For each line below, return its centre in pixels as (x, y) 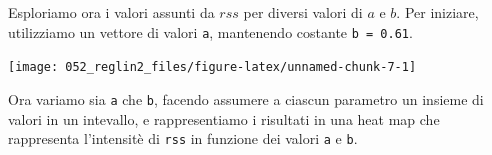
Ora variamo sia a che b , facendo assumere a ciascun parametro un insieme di (246, 98)
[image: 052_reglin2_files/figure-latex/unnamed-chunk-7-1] (212, 67)
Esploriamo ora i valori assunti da (111, 12)
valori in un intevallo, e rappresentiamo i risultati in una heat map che (224, 118)
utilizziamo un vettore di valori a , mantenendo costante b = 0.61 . (210, 31)
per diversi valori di (303, 12)
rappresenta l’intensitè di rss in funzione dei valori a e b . (183, 138)
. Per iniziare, (437, 12)
